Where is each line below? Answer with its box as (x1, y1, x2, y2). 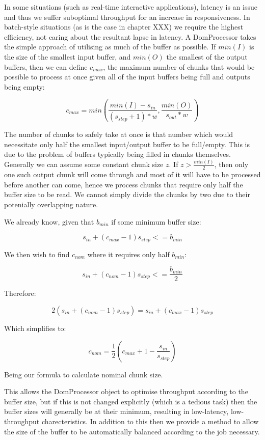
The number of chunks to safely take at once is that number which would (4, 129, 233, 140)
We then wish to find (4, 249, 70, 259)
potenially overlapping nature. (4, 199, 98, 210)
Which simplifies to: (4, 322, 66, 333)
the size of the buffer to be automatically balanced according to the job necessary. (4, 426, 260, 436)
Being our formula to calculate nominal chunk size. (4, 369, 163, 379)
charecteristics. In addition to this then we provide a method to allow (41, 416, 259, 426)
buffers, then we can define (4, 61, 88, 72)
